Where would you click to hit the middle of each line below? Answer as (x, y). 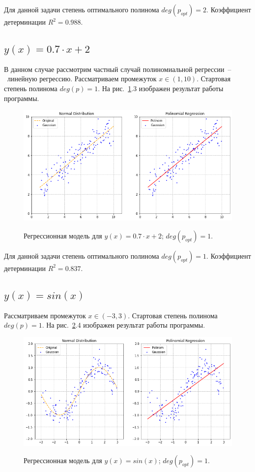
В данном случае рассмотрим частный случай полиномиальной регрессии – (118, 69)
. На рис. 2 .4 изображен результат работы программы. (124, 325)
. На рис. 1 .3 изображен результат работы (161, 88)
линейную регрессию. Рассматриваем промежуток (82, 79)
